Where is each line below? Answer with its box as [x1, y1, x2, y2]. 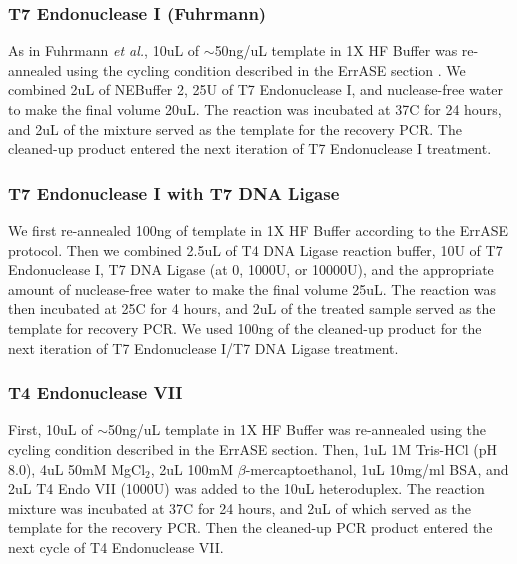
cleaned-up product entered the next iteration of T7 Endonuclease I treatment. [8, 138, 492, 159]
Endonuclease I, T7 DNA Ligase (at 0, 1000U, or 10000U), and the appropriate [8, 259, 494, 280]
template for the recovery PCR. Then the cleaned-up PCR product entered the [8, 517, 493, 538]
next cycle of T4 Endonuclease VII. [8, 536, 224, 557]
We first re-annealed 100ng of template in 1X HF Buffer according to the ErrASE [8, 220, 509, 240]
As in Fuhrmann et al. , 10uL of [8, 40, 200, 61]
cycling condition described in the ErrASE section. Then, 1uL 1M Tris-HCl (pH [8, 438, 498, 459]
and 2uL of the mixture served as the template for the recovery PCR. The [8, 118, 462, 139]
